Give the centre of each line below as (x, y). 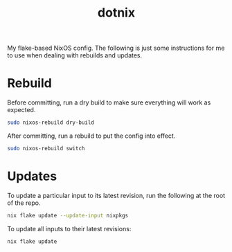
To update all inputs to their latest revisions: (69, 228)
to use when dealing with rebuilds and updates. (75, 55)
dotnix (116, 13)
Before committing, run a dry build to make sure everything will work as (109, 102)
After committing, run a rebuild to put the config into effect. (91, 136)
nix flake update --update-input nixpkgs (68, 215)
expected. (21, 110)
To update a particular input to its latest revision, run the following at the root (116, 195)
